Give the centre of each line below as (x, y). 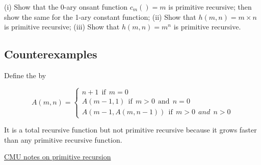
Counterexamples (51, 54)
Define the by (25, 75)
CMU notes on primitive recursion (58, 157)
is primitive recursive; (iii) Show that (62, 27)
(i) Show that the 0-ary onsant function (66, 7)
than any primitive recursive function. (63, 139)
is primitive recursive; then (210, 7)
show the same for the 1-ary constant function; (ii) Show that (100, 16)
